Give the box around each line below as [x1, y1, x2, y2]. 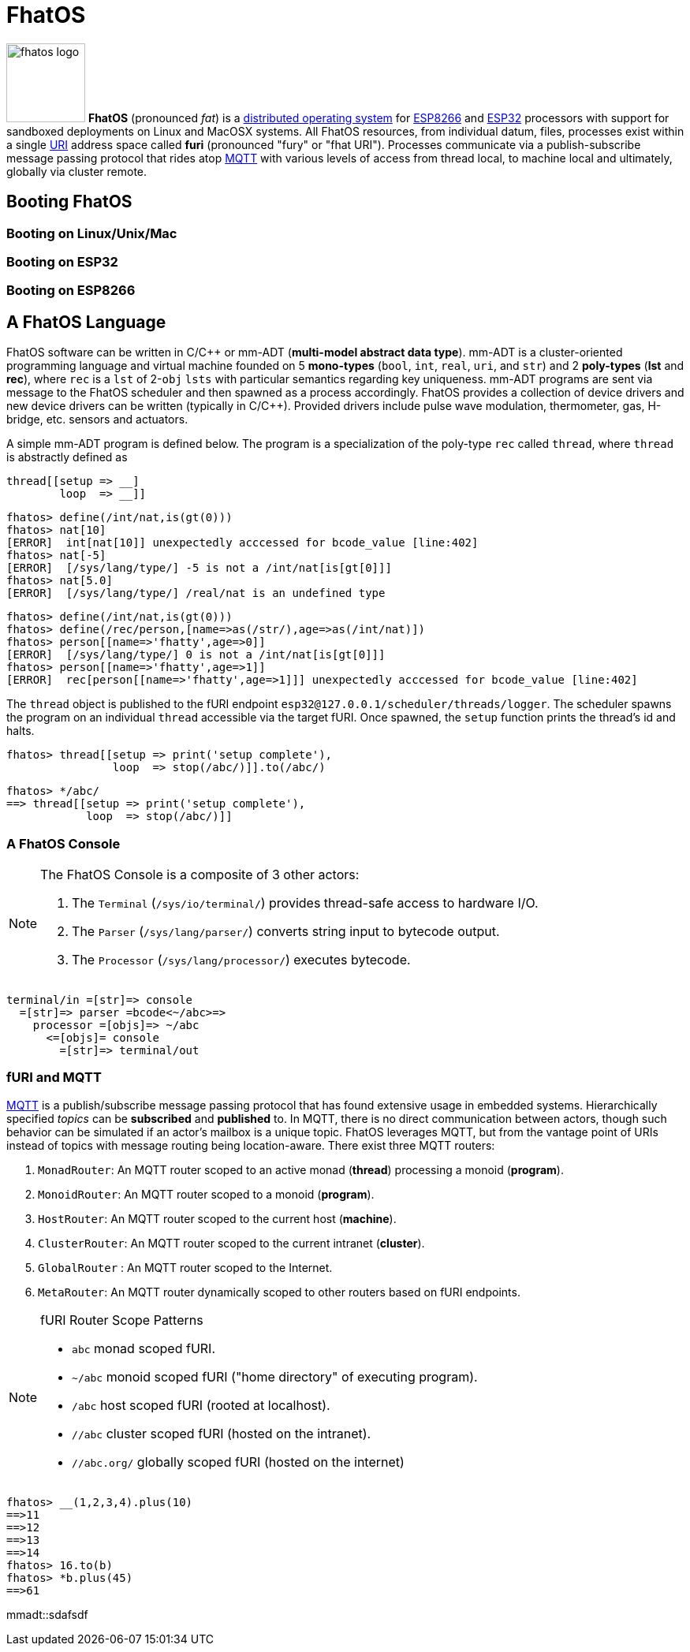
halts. [6, 724, 35, 738]
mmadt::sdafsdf [6, 1607, 88, 1621]
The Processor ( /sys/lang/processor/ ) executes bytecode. [72, 951, 411, 968]
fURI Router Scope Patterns [40, 1311, 203, 1328]
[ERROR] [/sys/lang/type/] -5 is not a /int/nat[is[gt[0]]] [6, 561, 392, 575]
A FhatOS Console [6, 835, 121, 852]
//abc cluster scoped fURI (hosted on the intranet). [72, 1425, 371, 1441]
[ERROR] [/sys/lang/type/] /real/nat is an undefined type [6, 587, 386, 600]
